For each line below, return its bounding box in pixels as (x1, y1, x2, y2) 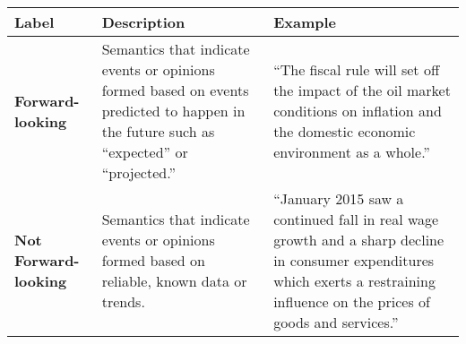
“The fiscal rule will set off (273, 59, 440, 80)
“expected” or (101, 142, 188, 162)
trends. (101, 291, 145, 312)
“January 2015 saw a (273, 188, 404, 209)
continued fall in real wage (273, 209, 439, 229)
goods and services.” (273, 312, 399, 332)
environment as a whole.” (273, 142, 430, 162)
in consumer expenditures (273, 250, 435, 271)
